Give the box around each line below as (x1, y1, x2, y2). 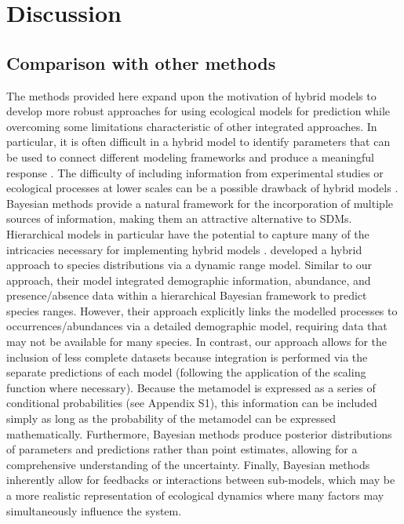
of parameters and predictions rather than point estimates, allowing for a (6, 441, 358, 457)
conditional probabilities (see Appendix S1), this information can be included (6, 395, 377, 411)
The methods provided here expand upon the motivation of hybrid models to (6, 87, 377, 104)
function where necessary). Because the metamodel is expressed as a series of (6, 379, 376, 395)
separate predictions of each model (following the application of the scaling (6, 364, 366, 380)
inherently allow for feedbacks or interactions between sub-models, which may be (6, 471, 395, 488)
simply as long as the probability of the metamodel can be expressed (6, 410, 337, 427)
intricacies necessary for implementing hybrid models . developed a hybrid (6, 241, 362, 257)
